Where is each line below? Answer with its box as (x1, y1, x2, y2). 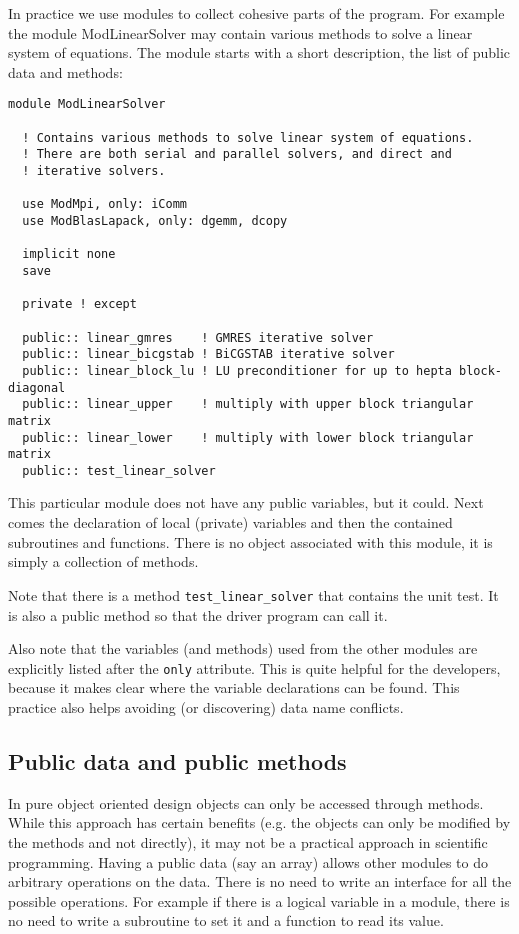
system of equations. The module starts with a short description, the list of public (8, 42, 511, 63)
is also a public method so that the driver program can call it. (8, 604, 388, 625)
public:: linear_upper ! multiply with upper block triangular (22, 397, 474, 412)
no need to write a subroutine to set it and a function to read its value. (8, 910, 444, 931)
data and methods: (8, 61, 123, 82)
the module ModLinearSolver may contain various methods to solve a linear (8, 22, 473, 43)
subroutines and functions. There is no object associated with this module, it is (8, 531, 493, 552)
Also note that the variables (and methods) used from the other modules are (8, 638, 478, 659)
